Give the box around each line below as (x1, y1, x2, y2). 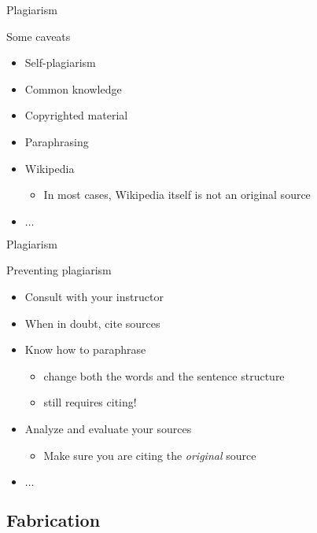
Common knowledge (24, 80, 122, 97)
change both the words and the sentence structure (43, 367, 285, 384)
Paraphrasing (24, 133, 89, 149)
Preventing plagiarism (6, 262, 112, 278)
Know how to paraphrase (24, 341, 146, 358)
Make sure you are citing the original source (43, 447, 256, 463)
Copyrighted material (24, 107, 128, 123)
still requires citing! (43, 394, 137, 410)
